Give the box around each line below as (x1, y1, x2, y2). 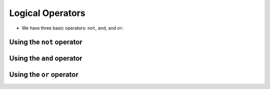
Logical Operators (9, 7, 85, 18)
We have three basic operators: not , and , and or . (21, 25, 124, 31)
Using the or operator (9, 70, 78, 79)
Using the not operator (9, 38, 82, 46)
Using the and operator (9, 54, 82, 62)
